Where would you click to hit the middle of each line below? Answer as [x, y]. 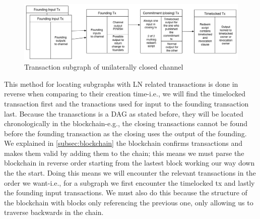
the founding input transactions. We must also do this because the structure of [126, 193]
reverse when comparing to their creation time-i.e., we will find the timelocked [125, 94]
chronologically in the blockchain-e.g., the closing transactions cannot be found [126, 123]
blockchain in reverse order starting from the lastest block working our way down [129, 163]
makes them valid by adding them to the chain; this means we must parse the [124, 153]
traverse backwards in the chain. [54, 212]
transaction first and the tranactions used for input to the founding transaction [126, 103]
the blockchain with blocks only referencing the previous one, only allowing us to [129, 202]
